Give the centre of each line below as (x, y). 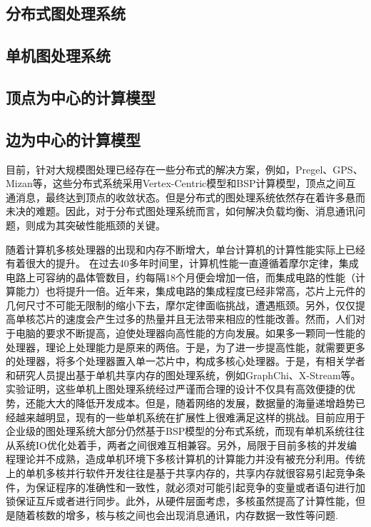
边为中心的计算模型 (73, 139)
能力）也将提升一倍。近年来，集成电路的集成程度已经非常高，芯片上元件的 (190, 291)
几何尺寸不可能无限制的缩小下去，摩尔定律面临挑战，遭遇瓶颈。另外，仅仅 (181, 305)
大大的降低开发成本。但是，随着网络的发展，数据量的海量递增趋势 (200, 403)
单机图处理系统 (58, 55)
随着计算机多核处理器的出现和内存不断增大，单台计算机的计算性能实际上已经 (185, 249)
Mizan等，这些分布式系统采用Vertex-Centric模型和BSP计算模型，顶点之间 (176, 183)
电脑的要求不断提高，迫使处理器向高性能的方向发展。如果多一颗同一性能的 (190, 333)
